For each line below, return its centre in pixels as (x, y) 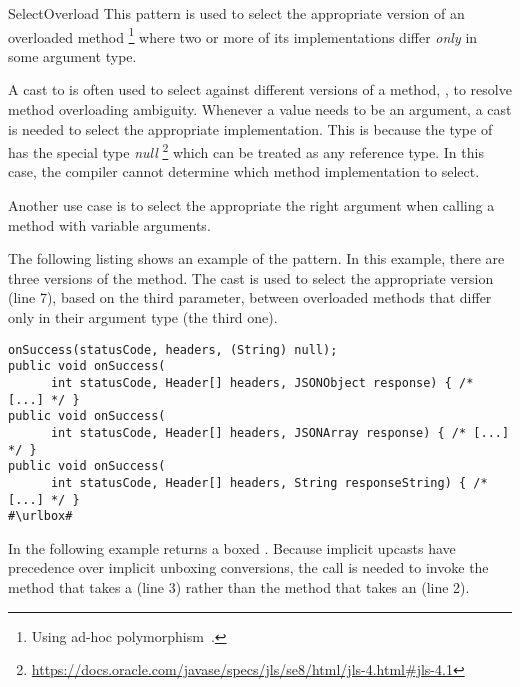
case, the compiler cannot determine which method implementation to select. (244, 171)
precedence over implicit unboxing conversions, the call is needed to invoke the (248, 567)
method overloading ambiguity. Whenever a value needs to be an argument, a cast (260, 109)
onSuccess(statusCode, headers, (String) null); (173, 349)
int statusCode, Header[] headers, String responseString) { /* (269, 482)
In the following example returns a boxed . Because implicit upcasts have (232, 547)
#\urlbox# (40, 516)
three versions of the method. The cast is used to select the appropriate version (251, 277)
